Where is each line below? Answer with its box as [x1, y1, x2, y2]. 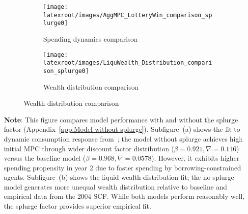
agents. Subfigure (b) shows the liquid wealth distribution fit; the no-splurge [4, 172, 234, 182]
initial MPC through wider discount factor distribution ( [4, 143, 174, 153]
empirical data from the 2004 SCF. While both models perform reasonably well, [4, 191, 245, 201]
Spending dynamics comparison [43, 33, 138, 44]
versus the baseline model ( [4, 153, 86, 163]
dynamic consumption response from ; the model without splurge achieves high [4, 133, 243, 143]
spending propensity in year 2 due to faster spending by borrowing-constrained [4, 162, 241, 172]
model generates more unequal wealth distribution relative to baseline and [4, 181, 227, 191]
